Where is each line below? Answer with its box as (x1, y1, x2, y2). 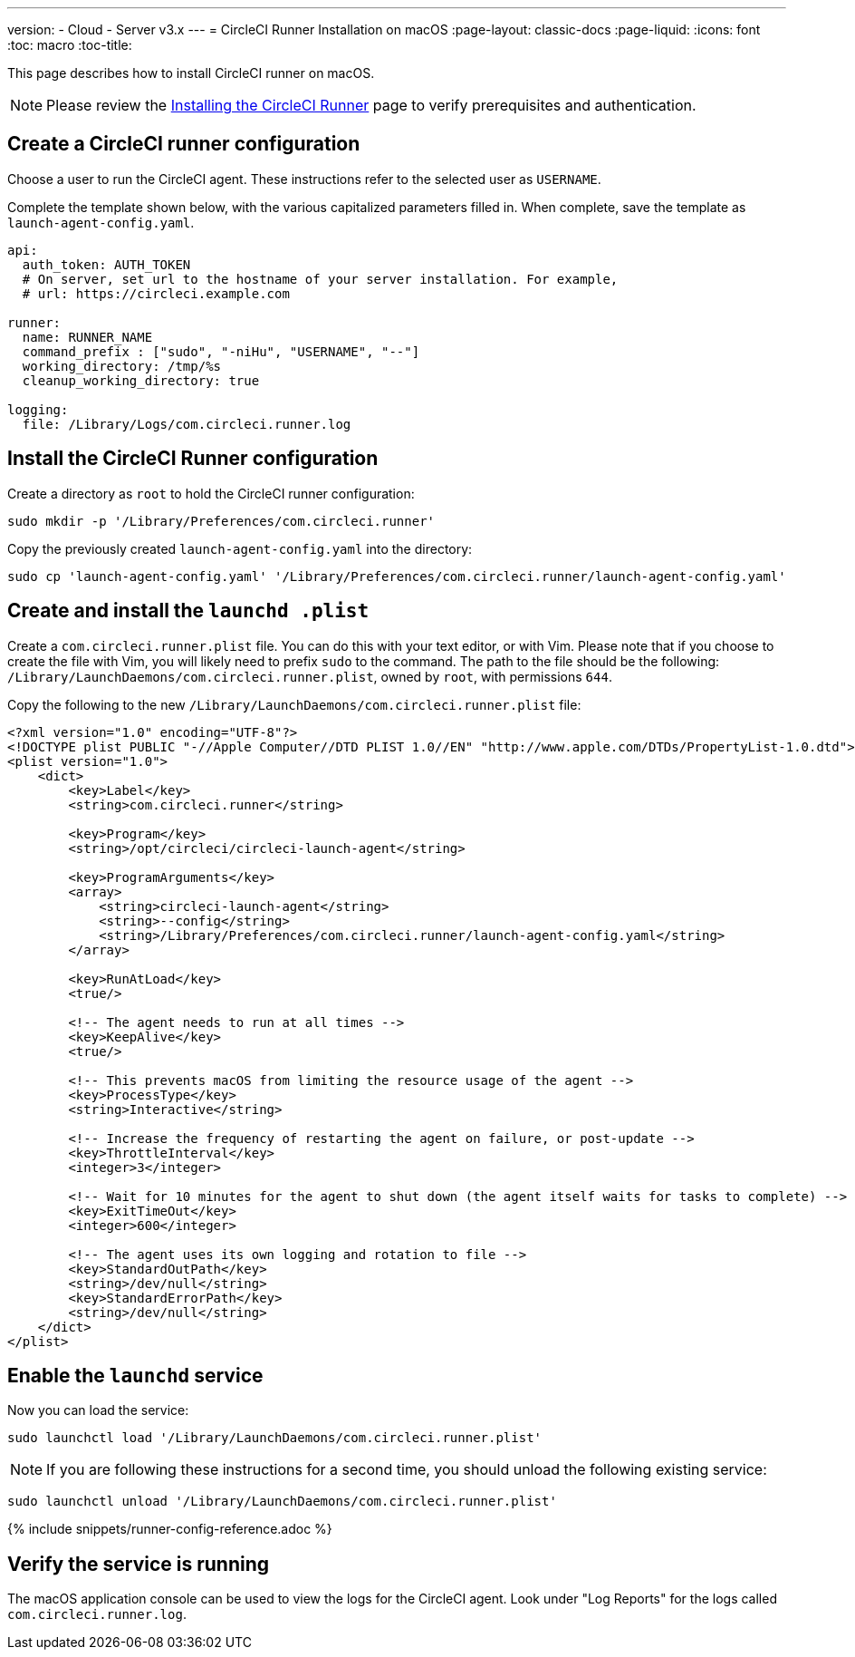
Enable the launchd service (7, 1363, 264, 1387)
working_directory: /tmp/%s (22, 358, 222, 373)
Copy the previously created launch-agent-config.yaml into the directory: (7, 540, 473, 557)
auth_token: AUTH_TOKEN (22, 257, 191, 272)
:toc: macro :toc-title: (7, 37, 132, 53)
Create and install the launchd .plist (7, 599, 370, 623)
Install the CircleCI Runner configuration (7, 447, 379, 470)
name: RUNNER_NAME (22, 329, 153, 344)
